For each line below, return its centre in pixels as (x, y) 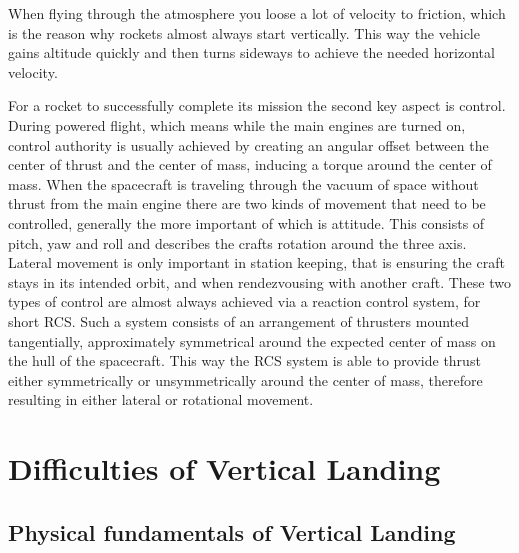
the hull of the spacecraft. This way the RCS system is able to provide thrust (244, 360)
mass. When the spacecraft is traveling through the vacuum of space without (243, 183)
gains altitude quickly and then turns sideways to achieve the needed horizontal (251, 52)
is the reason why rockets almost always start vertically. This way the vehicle (244, 32)
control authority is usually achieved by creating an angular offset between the (248, 144)
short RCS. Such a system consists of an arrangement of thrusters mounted (239, 320)
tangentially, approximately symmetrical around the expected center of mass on (252, 340)
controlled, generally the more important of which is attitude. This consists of (246, 222)
